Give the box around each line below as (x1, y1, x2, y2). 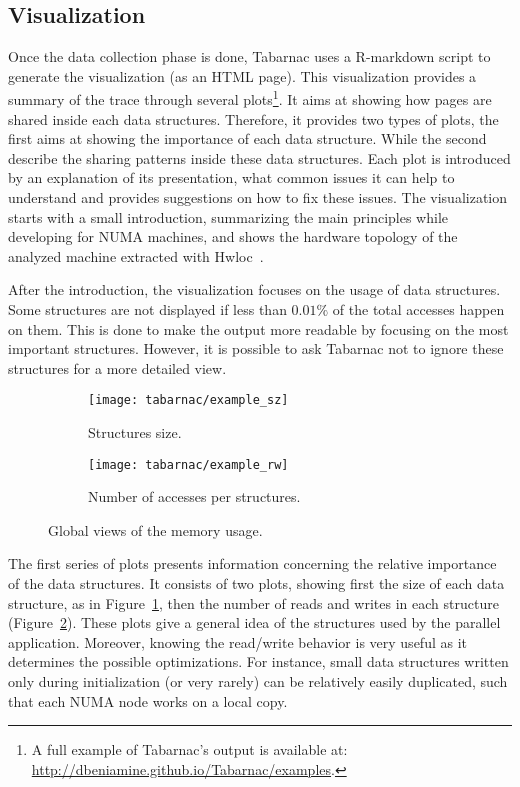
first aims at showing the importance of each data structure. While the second (8, 128, 487, 149)
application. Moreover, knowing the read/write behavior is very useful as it (8, 631, 467, 652)
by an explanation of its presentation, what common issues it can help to (8, 167, 455, 188)
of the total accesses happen (332, 298, 505, 319)
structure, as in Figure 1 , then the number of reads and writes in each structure (8, 592, 499, 613)
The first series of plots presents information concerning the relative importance (8, 553, 497, 574)
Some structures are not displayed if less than (8, 298, 287, 319)
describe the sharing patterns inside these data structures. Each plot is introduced (8, 147, 511, 168)
